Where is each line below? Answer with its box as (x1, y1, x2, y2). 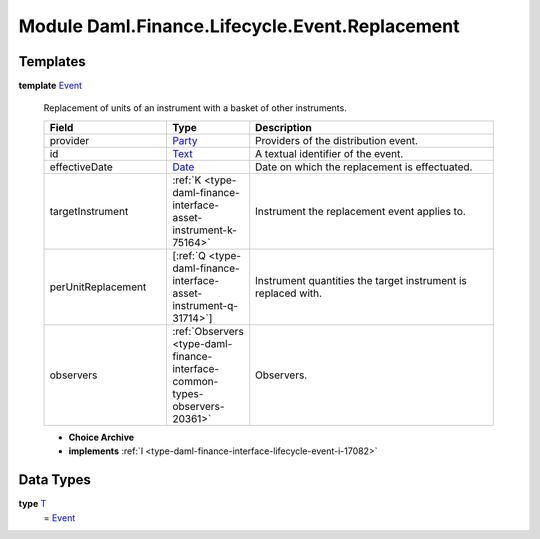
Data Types (18, 471, 92, 489)
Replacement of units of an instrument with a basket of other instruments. (43, 102, 347, 114)
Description (255, 120, 312, 134)
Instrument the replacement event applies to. (255, 204, 467, 218)
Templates (18, 53, 86, 70)
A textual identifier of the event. (255, 146, 404, 160)
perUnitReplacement (49, 280, 147, 294)
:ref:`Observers (171, 324, 244, 338)
